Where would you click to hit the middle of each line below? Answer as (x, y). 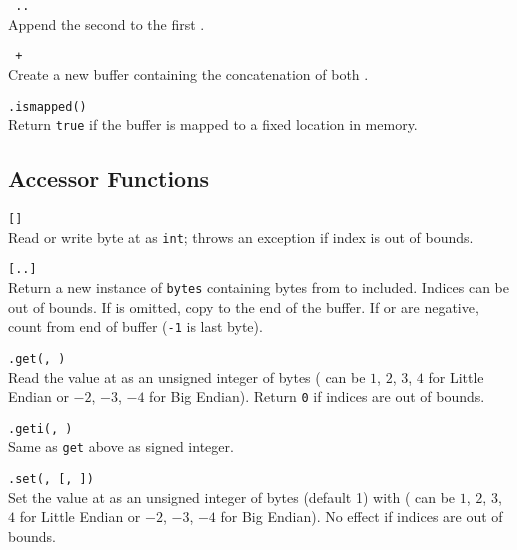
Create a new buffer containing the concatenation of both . (188, 73)
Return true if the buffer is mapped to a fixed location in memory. (213, 124)
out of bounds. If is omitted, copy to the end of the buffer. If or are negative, (243, 306)
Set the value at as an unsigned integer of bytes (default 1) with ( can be (232, 496)
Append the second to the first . (106, 23)
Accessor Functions (109, 178)
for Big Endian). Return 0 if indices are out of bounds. (317, 396)
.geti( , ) (40, 428)
